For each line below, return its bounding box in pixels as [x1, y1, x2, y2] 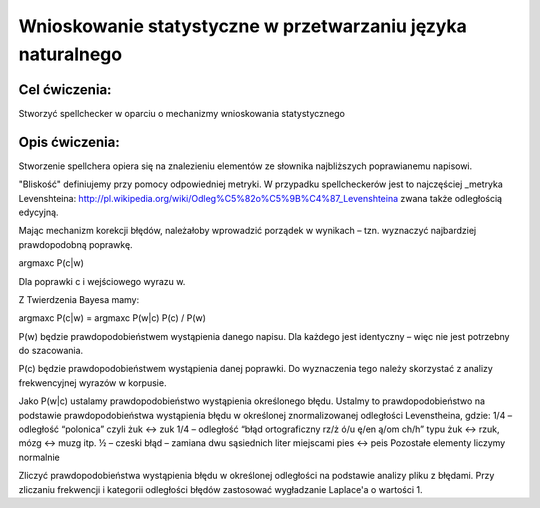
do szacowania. [18, 345, 84, 357]
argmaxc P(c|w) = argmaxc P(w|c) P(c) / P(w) [18, 312, 207, 324]
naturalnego [18, 43, 123, 65]
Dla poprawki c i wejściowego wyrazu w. [18, 275, 186, 287]
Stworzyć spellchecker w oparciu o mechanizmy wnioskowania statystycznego [18, 107, 345, 119]
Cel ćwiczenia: [18, 81, 112, 98]
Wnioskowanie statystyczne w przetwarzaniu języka [18, 15, 467, 37]
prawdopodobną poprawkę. [18, 238, 134, 250]
